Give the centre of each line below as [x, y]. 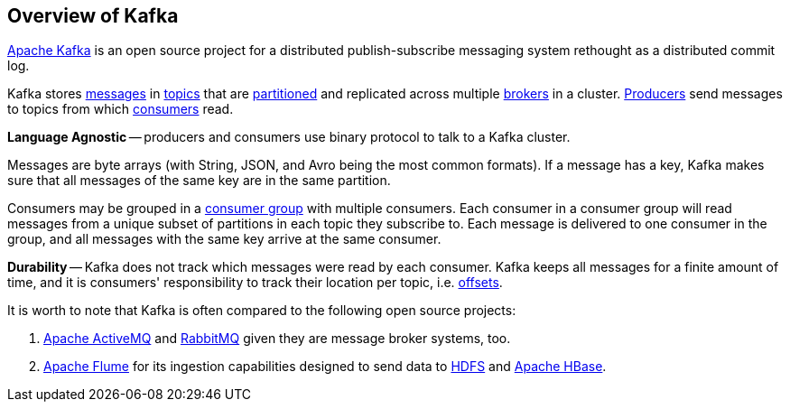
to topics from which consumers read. [121, 109]
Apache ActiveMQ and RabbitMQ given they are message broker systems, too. [277, 339]
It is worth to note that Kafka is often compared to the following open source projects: [262, 311]
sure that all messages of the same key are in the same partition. [199, 181]
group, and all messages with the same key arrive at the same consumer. [224, 239]
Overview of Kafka [93, 16]
